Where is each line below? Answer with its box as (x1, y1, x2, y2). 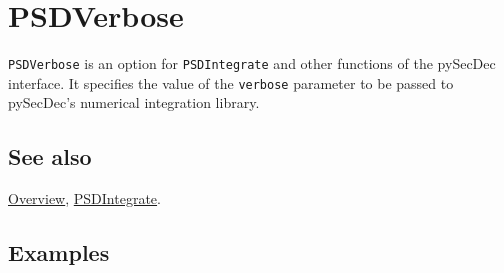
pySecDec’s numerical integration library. (8, 92, 260, 113)
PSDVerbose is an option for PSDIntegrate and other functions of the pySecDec (8, 53, 496, 74)
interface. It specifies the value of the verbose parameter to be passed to (8, 72, 454, 93)
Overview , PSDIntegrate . (8, 188, 161, 209)
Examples (8, 237, 110, 268)
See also (8, 141, 92, 172)
